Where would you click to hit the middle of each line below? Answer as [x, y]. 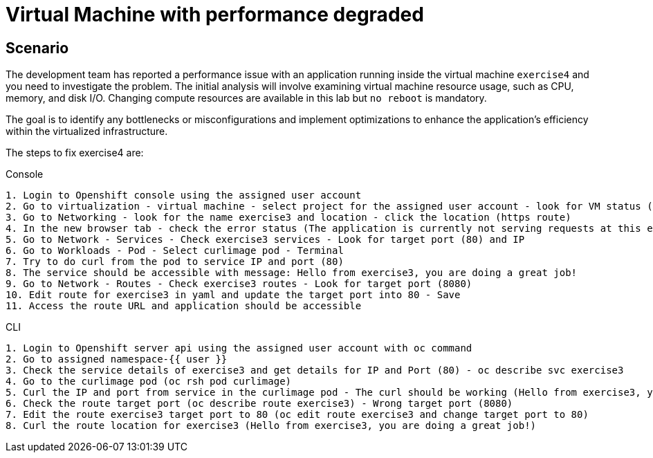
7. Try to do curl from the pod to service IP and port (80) [175, 262]
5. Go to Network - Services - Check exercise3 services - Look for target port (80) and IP [265, 240]
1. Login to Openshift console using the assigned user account [184, 195]
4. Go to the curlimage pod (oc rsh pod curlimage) [149, 382]
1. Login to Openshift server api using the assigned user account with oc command [239, 348]
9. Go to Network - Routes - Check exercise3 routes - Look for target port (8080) [239, 284]
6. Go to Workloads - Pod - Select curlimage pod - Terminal [175, 251]
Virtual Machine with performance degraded [215, 15]
